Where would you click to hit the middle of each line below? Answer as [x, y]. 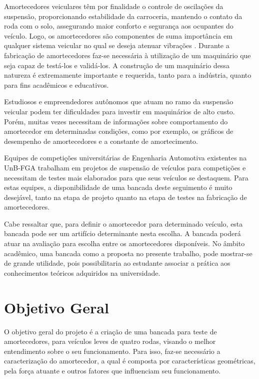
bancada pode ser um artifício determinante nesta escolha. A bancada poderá [122, 233]
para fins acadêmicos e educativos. [56, 84]
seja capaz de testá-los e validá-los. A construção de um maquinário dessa [117, 65]
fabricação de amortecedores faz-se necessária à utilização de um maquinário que [127, 55]
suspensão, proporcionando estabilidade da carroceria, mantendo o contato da [123, 16]
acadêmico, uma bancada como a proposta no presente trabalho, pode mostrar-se [128, 253]
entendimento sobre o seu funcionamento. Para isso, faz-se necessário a [112, 351]
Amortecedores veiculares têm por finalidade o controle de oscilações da [114, 6]
